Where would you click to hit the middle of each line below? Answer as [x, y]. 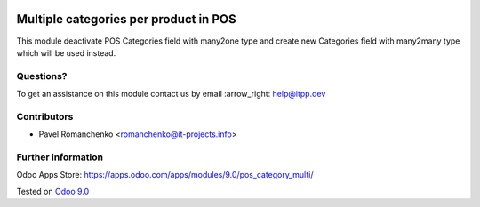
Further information [60, 157]
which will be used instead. [66, 52]
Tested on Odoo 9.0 [53, 191]
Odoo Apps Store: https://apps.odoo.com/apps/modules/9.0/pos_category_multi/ [165, 175]
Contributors [45, 116]
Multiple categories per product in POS [126, 19]
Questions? [42, 76]
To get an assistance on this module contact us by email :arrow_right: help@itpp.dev [171, 94]
